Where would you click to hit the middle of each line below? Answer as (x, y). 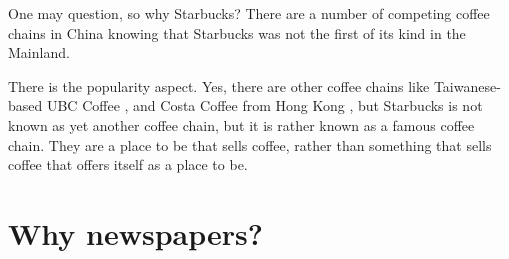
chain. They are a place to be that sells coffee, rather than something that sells (250, 144)
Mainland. (39, 52)
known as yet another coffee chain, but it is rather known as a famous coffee (241, 124)
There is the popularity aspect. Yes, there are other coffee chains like (219, 85)
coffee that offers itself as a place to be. (128, 164)
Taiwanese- (467, 85)
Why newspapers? (135, 232)
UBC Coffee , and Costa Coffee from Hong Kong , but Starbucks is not (264, 105)
